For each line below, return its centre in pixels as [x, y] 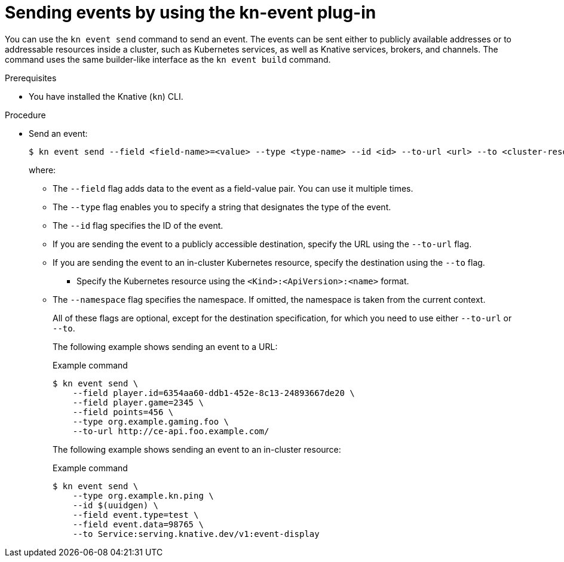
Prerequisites [31, 78]
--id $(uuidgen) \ [116, 505]
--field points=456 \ [123, 412]
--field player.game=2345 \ [138, 402]
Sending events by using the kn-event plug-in [191, 13]
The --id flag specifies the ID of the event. [138, 225]
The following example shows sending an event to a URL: [165, 346]
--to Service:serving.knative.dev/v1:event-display [196, 534]
